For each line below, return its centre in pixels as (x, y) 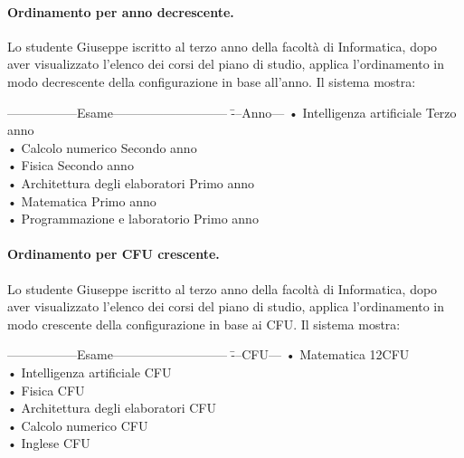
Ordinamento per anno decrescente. (121, 11)
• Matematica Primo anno (82, 200)
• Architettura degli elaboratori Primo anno (131, 182)
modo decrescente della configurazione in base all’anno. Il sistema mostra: (212, 81)
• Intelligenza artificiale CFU (90, 372)
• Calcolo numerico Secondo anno (102, 147)
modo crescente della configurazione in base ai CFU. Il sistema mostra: (204, 324)
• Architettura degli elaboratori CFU (112, 408)
